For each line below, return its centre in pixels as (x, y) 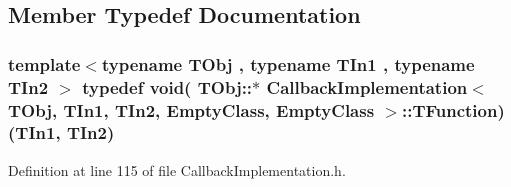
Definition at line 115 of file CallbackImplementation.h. (177, 169)
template (44, 63)
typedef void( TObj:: (167, 86)
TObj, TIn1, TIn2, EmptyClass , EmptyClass (191, 109)
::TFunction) (453, 109)
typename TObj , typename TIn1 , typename (288, 63)
